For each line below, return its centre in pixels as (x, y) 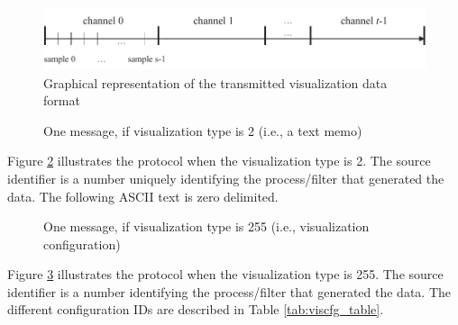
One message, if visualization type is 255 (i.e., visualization (206, 226)
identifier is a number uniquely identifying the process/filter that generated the (226, 178)
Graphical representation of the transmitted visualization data (215, 82)
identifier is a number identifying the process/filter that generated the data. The (229, 291)
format (62, 100)
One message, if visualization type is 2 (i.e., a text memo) (203, 130)
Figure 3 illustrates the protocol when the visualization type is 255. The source (225, 274)
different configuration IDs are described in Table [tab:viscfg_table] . (196, 309)
